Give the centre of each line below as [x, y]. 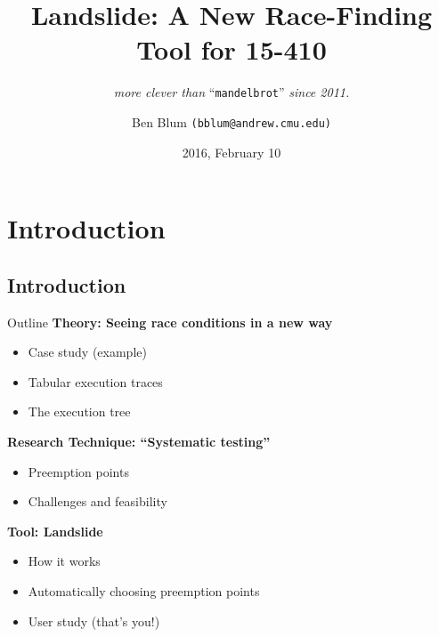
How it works [64, 561]
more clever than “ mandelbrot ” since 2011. [232, 92]
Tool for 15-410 [232, 49]
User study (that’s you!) [94, 621]
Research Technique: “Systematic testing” [139, 441]
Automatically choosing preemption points [144, 590]
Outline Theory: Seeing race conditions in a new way [170, 322]
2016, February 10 [232, 152]
